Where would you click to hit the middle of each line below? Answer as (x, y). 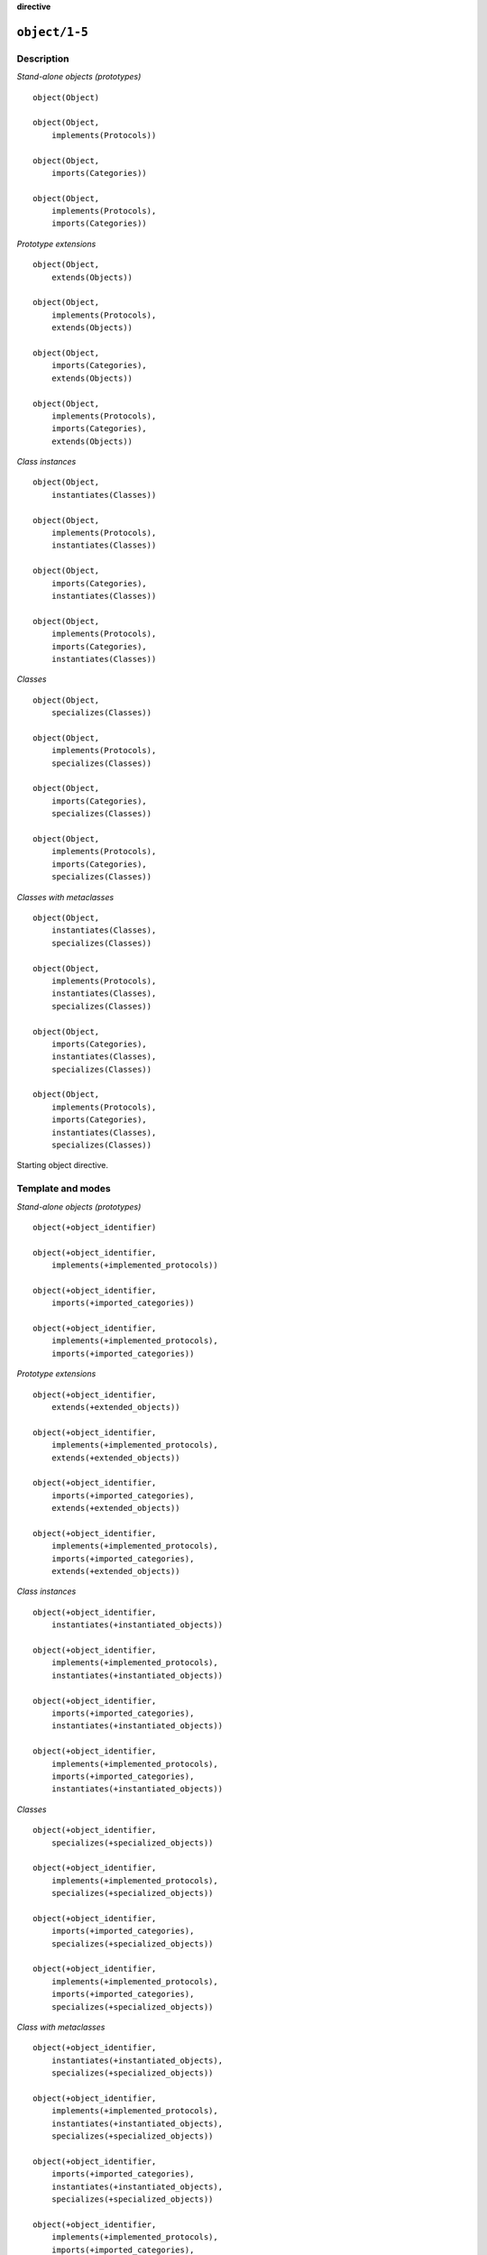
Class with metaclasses (61, 2027)
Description (43, 59)
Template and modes (64, 1189)
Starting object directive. (62, 1165)
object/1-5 (53, 32)
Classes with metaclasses (65, 897)
